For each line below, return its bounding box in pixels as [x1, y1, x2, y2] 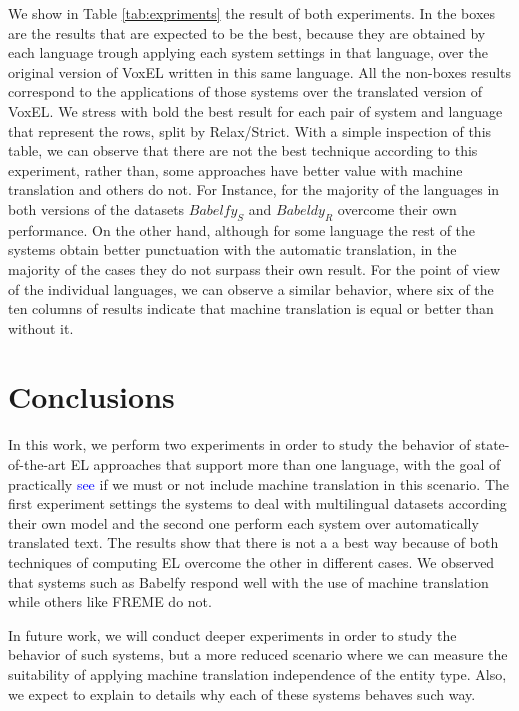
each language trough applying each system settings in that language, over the [8, 42, 488, 63]
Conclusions [8, 376, 175, 417]
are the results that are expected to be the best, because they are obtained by [8, 22, 486, 43]
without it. [8, 317, 74, 338]
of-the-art [8, 454, 66, 475]
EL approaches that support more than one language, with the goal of [70, 454, 501, 475]
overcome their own [337, 198, 457, 219]
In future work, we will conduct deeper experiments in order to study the [8, 624, 457, 645]
